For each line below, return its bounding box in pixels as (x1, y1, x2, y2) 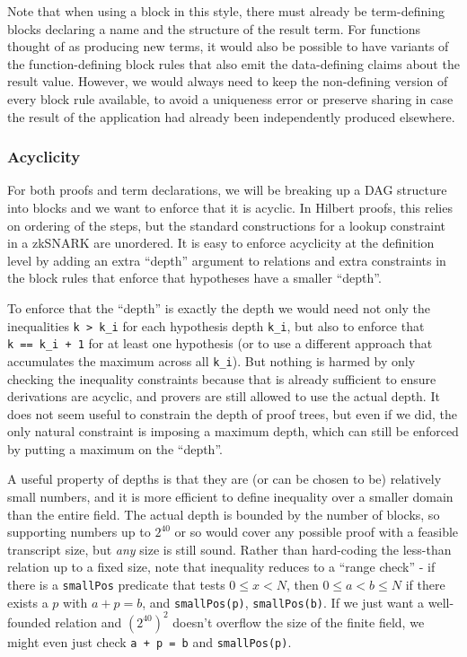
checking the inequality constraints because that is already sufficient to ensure (7, 369, 436, 388)
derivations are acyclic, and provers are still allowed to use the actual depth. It (7, 387, 440, 406)
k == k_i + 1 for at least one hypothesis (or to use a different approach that (7, 334, 433, 353)
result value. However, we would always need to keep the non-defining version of (7, 72, 448, 91)
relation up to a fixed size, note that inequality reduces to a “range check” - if (7, 557, 436, 576)
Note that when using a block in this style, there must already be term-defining (7, 2, 445, 20)
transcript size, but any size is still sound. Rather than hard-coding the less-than (7, 539, 452, 558)
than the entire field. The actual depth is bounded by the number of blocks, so (7, 504, 440, 523)
